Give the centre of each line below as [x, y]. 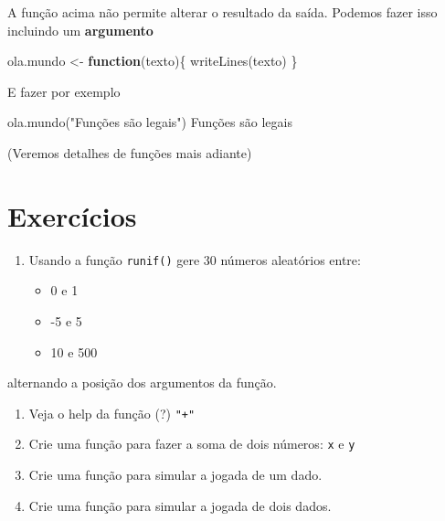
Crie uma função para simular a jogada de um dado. [175, 475]
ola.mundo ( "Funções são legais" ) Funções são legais [150, 122]
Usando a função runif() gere [114, 259]
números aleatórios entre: [291, 259]
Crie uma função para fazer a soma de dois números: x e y [192, 444]
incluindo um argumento [80, 30]
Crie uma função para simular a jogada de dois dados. [180, 505]
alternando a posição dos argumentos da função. [142, 383]
